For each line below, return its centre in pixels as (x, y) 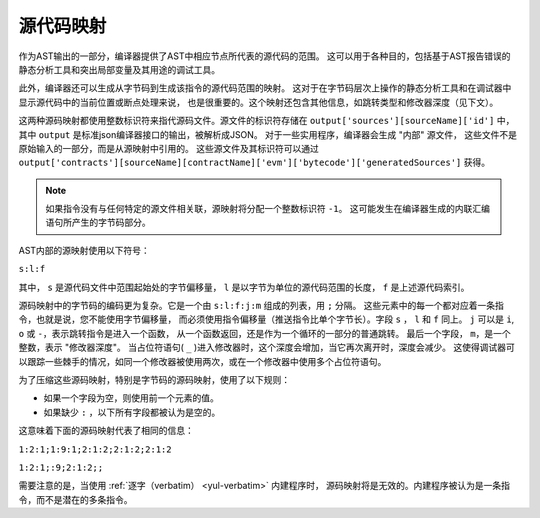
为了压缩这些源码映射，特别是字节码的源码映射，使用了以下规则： (154, 379)
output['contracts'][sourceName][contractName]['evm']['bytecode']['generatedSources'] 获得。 (254, 162)
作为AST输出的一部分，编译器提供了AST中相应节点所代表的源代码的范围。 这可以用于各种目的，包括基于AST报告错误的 (264, 56)
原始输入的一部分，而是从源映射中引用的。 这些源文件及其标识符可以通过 (168, 148)
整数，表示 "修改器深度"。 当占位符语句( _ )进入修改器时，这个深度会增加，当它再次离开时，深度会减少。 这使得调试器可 (266, 347)
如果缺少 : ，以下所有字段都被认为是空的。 (132, 412)
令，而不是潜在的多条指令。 (75, 499)
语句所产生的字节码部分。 (98, 222)
